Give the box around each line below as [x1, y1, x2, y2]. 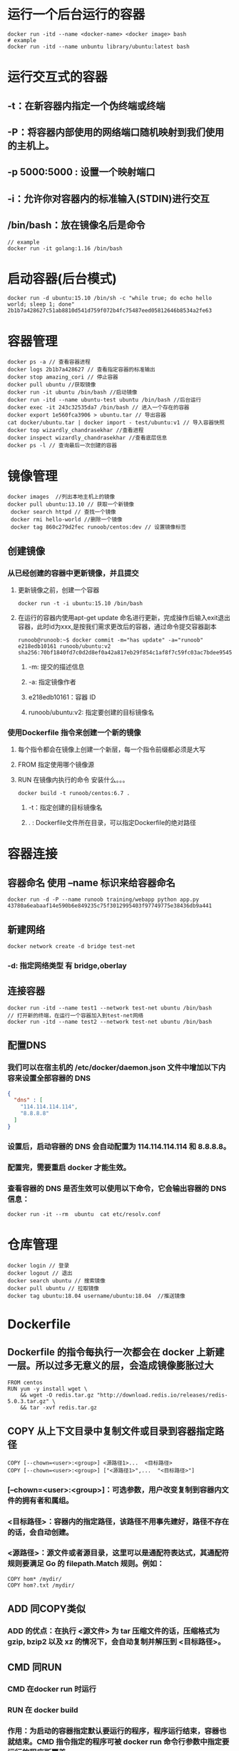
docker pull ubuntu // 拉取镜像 [7, 1284, 100, 1292]
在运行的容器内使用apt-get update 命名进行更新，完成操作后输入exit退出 [17, 614, 230, 622]
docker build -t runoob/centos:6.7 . [17, 790, 131, 797]
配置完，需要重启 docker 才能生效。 [7, 1162, 131, 1172]
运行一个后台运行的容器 [7, 6, 146, 23]
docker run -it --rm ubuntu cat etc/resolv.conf [7, 1210, 161, 1218]
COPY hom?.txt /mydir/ [7, 1582, 75, 1589]
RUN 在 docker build [7, 1705, 78, 1715]
